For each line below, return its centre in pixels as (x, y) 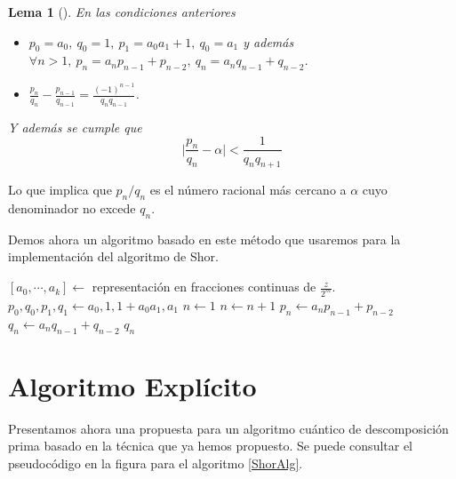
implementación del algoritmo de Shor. (113, 256)
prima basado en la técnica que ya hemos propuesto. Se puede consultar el (211, 446)
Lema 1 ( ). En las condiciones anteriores (122, 12)
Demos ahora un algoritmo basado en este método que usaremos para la (204, 239)
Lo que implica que (60, 190)
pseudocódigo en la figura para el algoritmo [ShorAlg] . (156, 463)
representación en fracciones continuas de (204, 287)
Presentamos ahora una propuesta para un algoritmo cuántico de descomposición (228, 428)
